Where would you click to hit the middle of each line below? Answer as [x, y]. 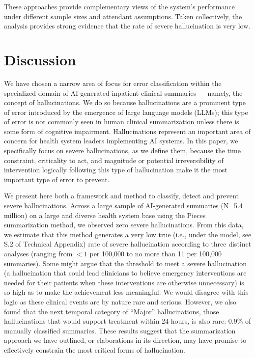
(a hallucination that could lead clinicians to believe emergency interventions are [125, 273]
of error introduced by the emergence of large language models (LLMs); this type [126, 112]
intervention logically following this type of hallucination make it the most [116, 170]
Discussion [40, 59]
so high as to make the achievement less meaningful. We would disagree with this [126, 292]
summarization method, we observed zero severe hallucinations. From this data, [124, 225]
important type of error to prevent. [57, 179]
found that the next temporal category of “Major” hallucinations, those [112, 311]
